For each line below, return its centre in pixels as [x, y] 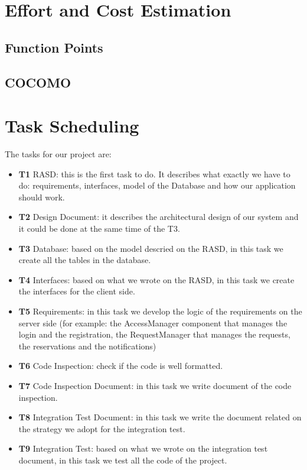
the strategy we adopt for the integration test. [102, 428]
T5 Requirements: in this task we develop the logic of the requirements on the [160, 311]
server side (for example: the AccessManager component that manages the [153, 322]
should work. [42, 197]
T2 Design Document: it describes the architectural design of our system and [159, 217]
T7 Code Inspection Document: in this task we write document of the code [155, 385]
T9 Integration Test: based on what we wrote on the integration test [143, 448]
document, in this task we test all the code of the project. [123, 460]
